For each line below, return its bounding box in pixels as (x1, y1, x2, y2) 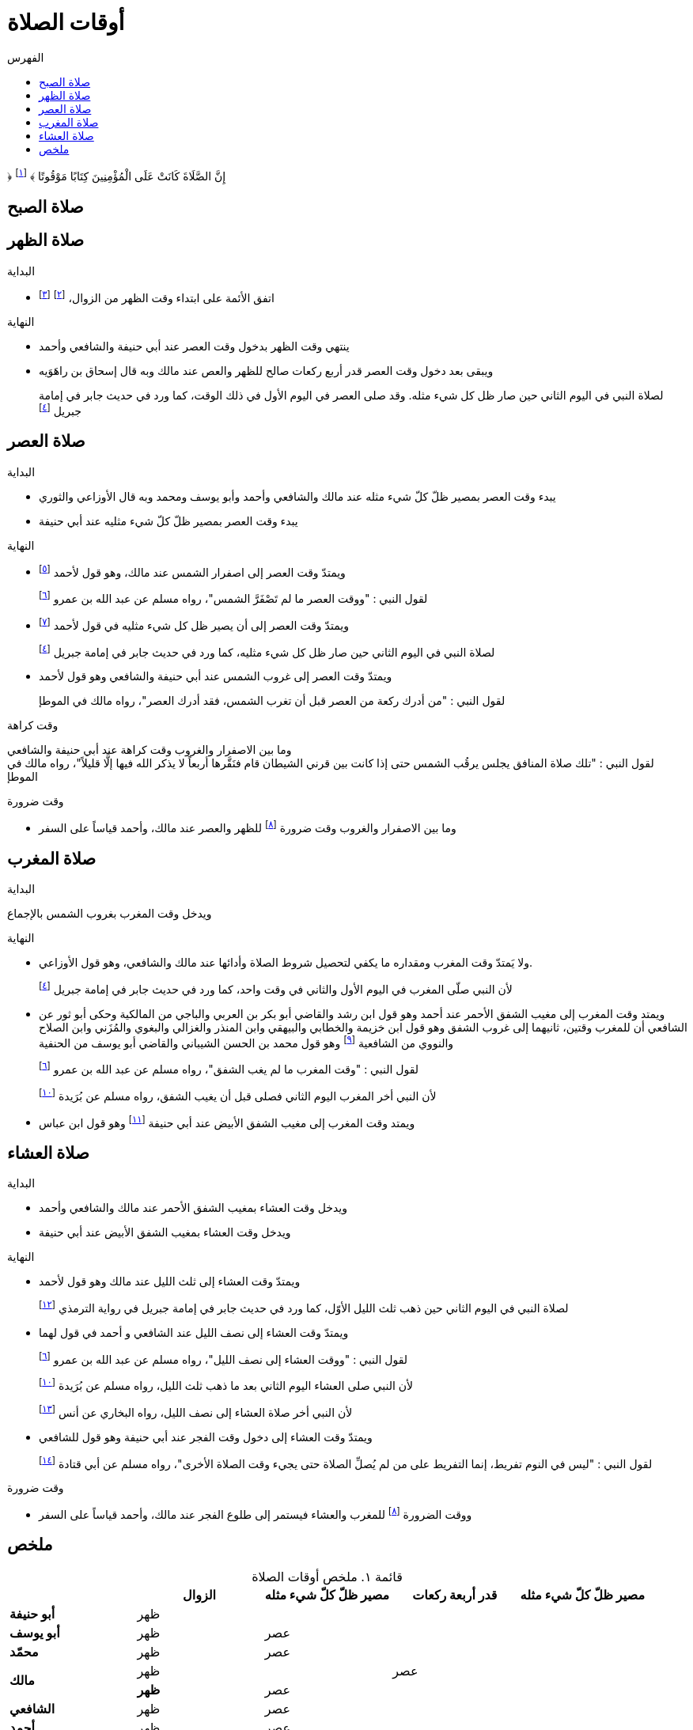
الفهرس (7, 50, 44, 64)
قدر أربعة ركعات (412, 1586, 498, 1603)
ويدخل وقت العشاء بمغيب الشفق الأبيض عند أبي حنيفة (39, 1225, 291, 1240)
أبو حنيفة (9, 1605, 55, 1622)
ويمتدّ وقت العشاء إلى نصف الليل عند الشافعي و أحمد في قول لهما (39, 1325, 349, 1339)
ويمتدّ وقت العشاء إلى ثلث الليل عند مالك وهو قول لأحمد (39, 1274, 301, 1289)
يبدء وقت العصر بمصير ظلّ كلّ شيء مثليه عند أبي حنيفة (39, 513, 298, 528)
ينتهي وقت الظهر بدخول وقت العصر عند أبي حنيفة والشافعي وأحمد (39, 339, 350, 354)
